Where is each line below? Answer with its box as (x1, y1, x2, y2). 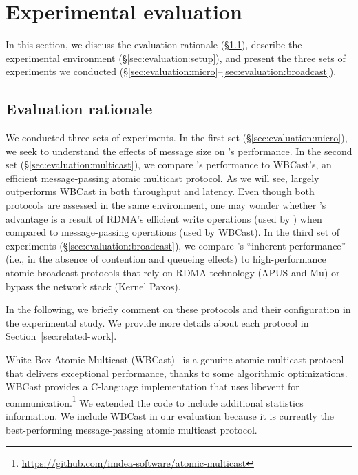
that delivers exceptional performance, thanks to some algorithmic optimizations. (6, 365, 348, 380)
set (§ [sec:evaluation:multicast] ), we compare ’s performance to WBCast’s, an (6, 157, 332, 172)
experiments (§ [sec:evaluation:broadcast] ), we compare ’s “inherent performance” (6, 238, 346, 252)
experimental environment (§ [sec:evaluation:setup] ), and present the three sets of (6, 50, 346, 65)
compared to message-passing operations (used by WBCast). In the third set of (6, 225, 340, 239)
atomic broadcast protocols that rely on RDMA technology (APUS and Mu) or (6, 265, 340, 280)
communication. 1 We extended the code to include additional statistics (6, 393, 304, 410)
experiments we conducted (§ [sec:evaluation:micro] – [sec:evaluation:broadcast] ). (6, 64, 337, 79)
